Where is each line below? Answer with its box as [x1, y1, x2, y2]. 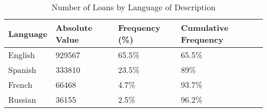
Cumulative [181, 22, 228, 33]
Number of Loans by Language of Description [51, 1, 216, 13]
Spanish [8, 64, 36, 76]
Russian [8, 94, 36, 105]
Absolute [55, 22, 92, 33]
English [8, 49, 35, 61]
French [8, 79, 32, 90]
